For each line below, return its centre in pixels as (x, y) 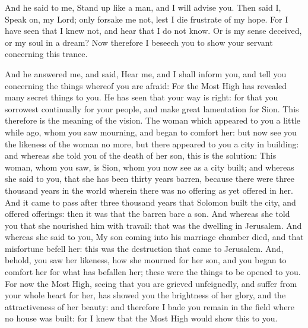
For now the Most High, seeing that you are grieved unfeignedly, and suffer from (151, 283)
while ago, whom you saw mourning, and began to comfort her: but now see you (151, 132)
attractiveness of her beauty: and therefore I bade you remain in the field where (150, 306)
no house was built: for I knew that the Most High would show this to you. (141, 318)
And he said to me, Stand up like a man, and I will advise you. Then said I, (143, 7)
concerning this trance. (46, 54)
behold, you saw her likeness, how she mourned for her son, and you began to (146, 260)
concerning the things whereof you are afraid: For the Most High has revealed (146, 85)
